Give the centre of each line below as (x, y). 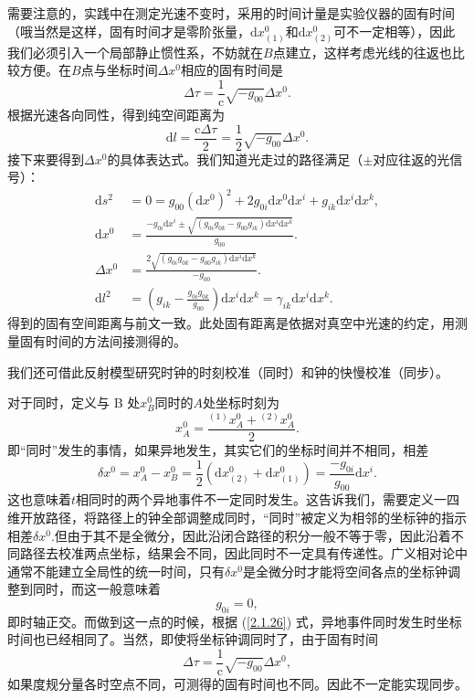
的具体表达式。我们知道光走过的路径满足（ (235, 159)
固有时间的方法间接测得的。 (103, 341)
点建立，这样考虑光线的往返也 (362, 52)
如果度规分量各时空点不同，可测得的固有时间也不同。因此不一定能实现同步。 (237, 684)
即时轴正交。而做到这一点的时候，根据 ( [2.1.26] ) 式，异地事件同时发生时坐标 (235, 621)
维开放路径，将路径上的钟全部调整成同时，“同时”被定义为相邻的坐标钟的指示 (237, 518)
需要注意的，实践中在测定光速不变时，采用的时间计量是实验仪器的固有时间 (231, 13)
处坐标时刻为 (241, 402)
